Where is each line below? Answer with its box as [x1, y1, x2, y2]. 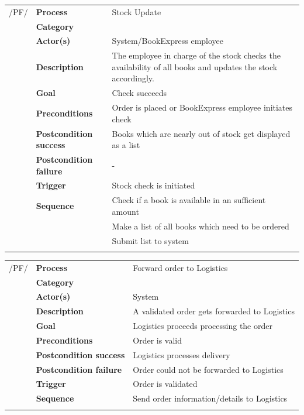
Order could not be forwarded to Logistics [133, 363, 284, 375]
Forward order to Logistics [133, 261, 228, 273]
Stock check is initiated [112, 179, 195, 191]
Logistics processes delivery [133, 348, 230, 361]
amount [112, 205, 139, 217]
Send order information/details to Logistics [133, 392, 288, 404]
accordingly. [112, 72, 154, 84]
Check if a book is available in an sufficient [112, 194, 266, 206]
